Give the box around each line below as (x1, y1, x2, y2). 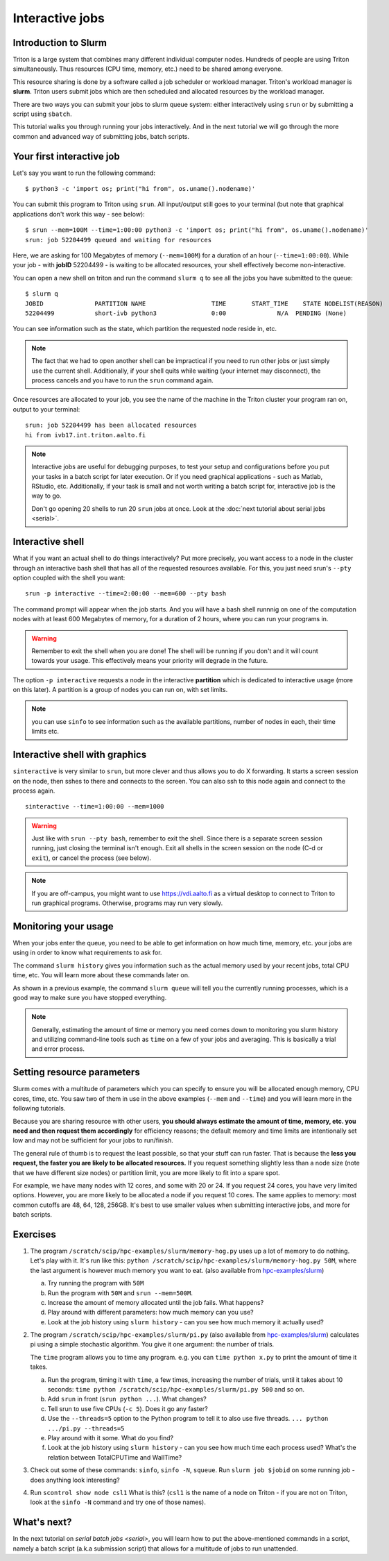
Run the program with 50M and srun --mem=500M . (47, 1288, 193, 1297)
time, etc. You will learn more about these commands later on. (12, 971, 190, 979)
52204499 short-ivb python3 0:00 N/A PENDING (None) (25, 310, 347, 317)
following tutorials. (12, 1104, 66, 1113)
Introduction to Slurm (12, 37, 107, 49)
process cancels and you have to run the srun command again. (31, 376, 214, 385)
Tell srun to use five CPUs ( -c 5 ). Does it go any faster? (47, 1404, 208, 1412)
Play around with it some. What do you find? (47, 1434, 174, 1442)
